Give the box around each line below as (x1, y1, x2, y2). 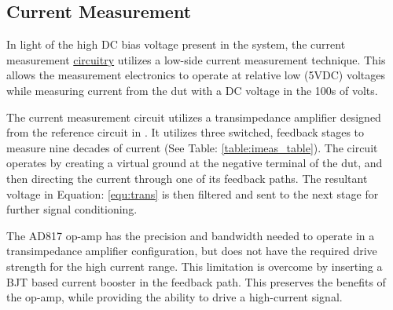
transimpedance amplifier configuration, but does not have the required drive (6, 243, 377, 259)
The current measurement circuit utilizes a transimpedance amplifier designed (6, 108, 381, 125)
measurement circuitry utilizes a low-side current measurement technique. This (6, 51, 386, 67)
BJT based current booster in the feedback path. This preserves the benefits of (6, 273, 386, 290)
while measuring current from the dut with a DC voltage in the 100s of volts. (6, 82, 378, 98)
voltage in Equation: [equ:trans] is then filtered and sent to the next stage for (6, 185, 379, 202)
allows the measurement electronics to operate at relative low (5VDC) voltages (6, 67, 386, 83)
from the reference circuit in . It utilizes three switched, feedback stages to (6, 124, 365, 140)
